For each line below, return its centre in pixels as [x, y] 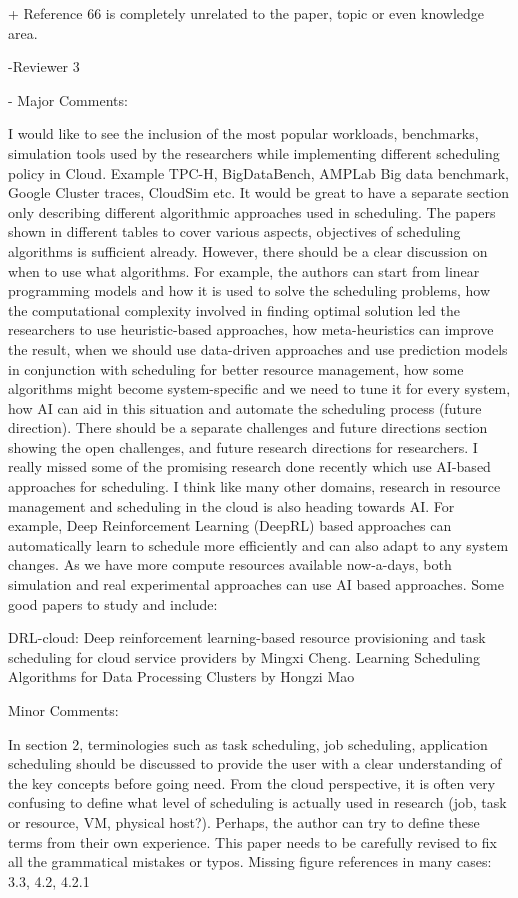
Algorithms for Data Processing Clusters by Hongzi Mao [181, 676]
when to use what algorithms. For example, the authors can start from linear [244, 270]
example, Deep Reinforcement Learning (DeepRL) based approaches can [230, 525]
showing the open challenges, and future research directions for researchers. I [243, 446]
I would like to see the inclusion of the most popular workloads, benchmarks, [243, 133]
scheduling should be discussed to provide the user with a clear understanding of [255, 763]
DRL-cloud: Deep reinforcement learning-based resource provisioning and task [247, 637]
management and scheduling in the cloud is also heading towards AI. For [231, 505]
